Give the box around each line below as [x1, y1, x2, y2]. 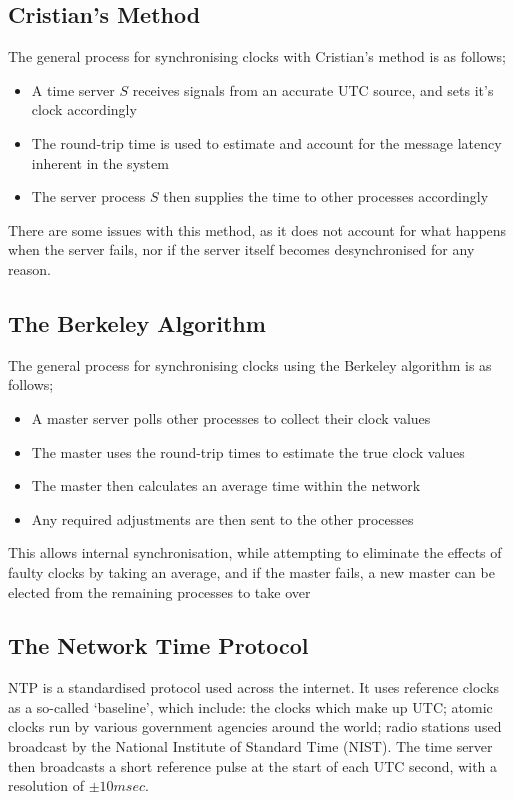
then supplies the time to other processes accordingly [163, 186, 489, 207]
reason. [8, 258, 51, 279]
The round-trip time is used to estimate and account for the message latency [31, 132, 502, 153]
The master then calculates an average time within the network [31, 475, 421, 496]
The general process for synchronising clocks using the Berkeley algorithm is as [8, 354, 492, 375]
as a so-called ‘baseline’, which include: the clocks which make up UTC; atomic [8, 696, 493, 717]
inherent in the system [31, 152, 169, 173]
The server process [31, 186, 146, 207]
